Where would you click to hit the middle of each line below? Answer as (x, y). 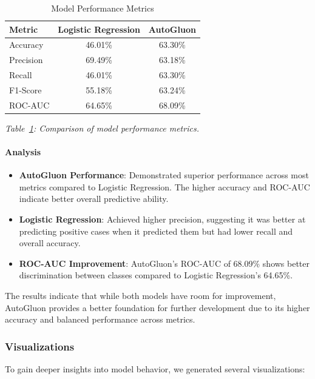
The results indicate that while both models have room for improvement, (141, 296)
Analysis (23, 152)
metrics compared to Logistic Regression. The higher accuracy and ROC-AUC (164, 186)
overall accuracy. (50, 243)
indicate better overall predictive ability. (94, 199)
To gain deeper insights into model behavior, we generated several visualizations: (155, 369)
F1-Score (25, 89)
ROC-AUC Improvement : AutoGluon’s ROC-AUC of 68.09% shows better (164, 263)
